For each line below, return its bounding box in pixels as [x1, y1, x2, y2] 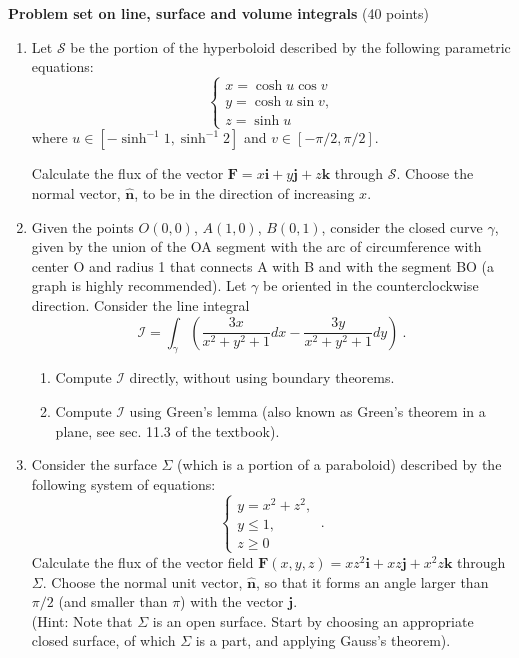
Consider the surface [31, 454, 157, 475]
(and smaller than [58, 591, 168, 612]
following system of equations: [31, 473, 216, 494]
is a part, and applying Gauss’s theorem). [195, 630, 451, 651]
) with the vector [180, 591, 284, 612]
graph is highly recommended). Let [31, 275, 247, 296]
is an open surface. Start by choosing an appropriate [152, 610, 474, 631]
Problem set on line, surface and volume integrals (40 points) [8, 3, 429, 23]
